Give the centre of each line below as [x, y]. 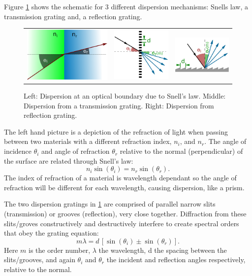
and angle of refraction [76, 151]
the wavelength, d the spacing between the [163, 250]
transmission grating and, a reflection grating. [73, 16]
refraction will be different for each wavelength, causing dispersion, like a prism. [124, 187]
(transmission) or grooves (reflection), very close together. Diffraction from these [125, 214]
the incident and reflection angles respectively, [176, 259]
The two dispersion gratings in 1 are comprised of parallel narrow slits [110, 204]
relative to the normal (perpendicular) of [181, 151]
